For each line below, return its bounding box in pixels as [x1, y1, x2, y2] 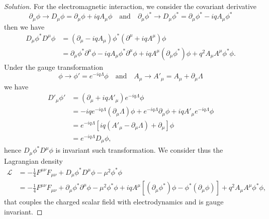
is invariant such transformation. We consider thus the [55, 145, 223, 155]
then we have [4, 21, 45, 32]
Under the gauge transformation [4, 61, 103, 72]
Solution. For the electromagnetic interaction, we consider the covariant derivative [4, 1, 257, 11]
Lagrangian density [4, 155, 63, 166]
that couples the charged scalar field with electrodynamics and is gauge [4, 196, 224, 207]
